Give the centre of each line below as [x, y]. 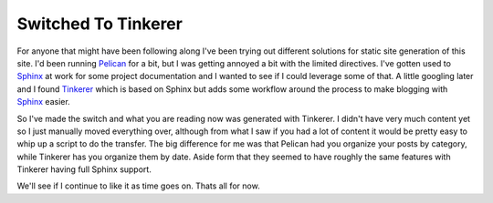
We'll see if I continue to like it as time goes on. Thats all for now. [138, 186]
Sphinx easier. [43, 102]
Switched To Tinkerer [100, 24]
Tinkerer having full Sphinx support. [84, 169]
